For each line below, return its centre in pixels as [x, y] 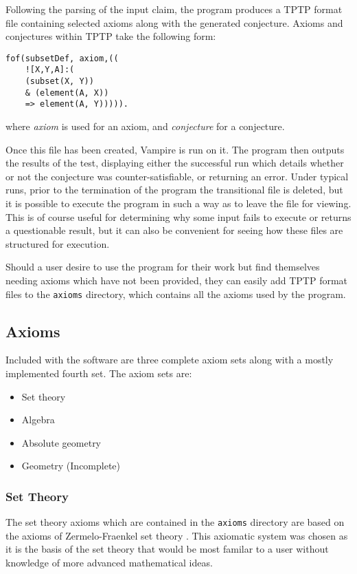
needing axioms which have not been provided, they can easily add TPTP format [177, 280]
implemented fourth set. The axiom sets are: [99, 373]
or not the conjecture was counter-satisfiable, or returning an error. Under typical [177, 176]
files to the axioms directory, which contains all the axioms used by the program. [176, 294]
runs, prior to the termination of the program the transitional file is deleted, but [174, 190]
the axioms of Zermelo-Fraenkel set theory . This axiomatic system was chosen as [177, 535]
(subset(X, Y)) [59, 82]
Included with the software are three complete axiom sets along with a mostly [170, 360]
